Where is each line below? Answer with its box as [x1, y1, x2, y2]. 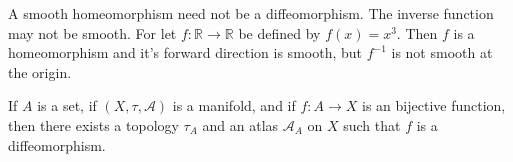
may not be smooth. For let [8, 22, 177, 43]
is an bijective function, [362, 95, 506, 116]
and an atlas [202, 114, 279, 135]
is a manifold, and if [172, 95, 296, 116]
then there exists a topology [8, 114, 179, 135]
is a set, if [37, 95, 97, 116]
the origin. [8, 61, 72, 82]
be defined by [238, 22, 321, 43]
